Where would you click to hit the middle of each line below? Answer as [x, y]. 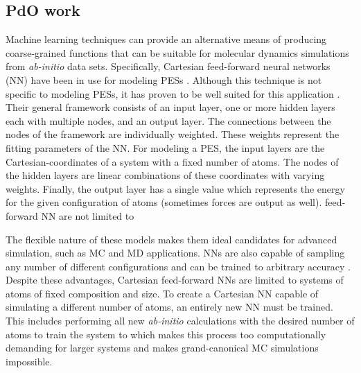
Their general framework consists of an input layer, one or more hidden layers [170, 107]
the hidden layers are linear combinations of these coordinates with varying [165, 175]
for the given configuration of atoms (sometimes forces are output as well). [164, 202]
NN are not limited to [88, 215]
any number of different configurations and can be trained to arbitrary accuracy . [178, 266]
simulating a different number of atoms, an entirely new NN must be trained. [169, 307]
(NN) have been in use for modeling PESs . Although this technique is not [164, 79]
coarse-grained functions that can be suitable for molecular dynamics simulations [177, 52]
